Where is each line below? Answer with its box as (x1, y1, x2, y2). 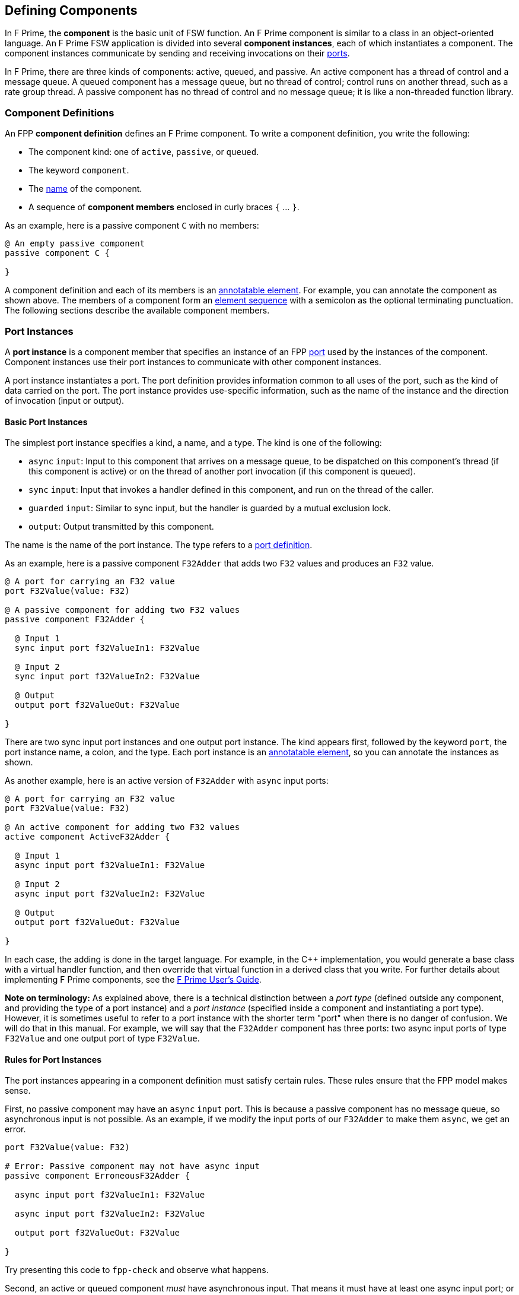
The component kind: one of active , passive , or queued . (28, 147, 259, 157)
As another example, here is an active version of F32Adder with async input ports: (5, 775, 329, 786)
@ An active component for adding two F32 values (5, 822, 240, 832)
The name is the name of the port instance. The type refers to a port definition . (5, 540, 313, 550)
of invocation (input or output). (5, 395, 125, 406)
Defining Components (5, 3, 138, 18)
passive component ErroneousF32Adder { (5, 1171, 190, 1181)
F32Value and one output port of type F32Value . (5, 1033, 200, 1044)
